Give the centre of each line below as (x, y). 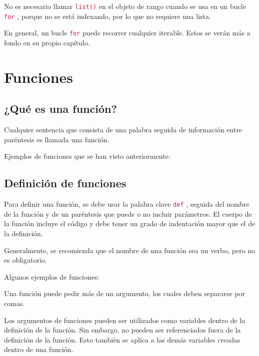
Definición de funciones (65, 183)
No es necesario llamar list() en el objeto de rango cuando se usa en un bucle (125, 6)
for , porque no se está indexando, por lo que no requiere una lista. (107, 16)
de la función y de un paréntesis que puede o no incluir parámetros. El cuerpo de (128, 213)
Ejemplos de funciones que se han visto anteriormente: (87, 156)
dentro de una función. (39, 349)
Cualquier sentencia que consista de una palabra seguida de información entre (123, 130)
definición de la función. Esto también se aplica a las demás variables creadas (122, 339)
